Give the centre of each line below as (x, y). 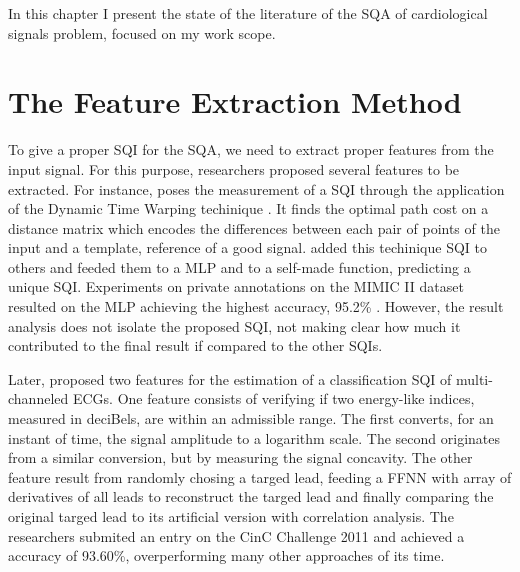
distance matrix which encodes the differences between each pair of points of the (254, 227)
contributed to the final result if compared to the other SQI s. (195, 345)
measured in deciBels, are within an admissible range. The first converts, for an (251, 418)
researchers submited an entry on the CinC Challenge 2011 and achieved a (236, 535)
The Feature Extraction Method (235, 101)
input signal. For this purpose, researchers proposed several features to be (234, 168)
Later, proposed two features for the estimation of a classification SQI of (230, 378)
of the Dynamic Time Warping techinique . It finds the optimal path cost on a (248, 208)
